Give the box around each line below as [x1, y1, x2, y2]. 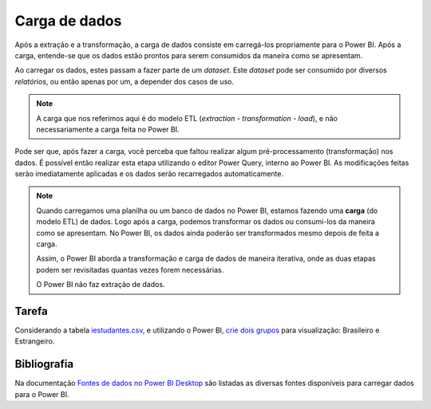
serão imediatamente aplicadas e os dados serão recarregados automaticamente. [14, 169, 283, 179]
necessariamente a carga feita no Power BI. [36, 124, 180, 134]
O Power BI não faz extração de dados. [36, 280, 165, 289]
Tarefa [14, 305, 48, 318]
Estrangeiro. [14, 336, 55, 346]
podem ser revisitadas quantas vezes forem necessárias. [36, 265, 224, 274]
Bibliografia [14, 357, 74, 371]
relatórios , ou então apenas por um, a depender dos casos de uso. [14, 77, 235, 86]
